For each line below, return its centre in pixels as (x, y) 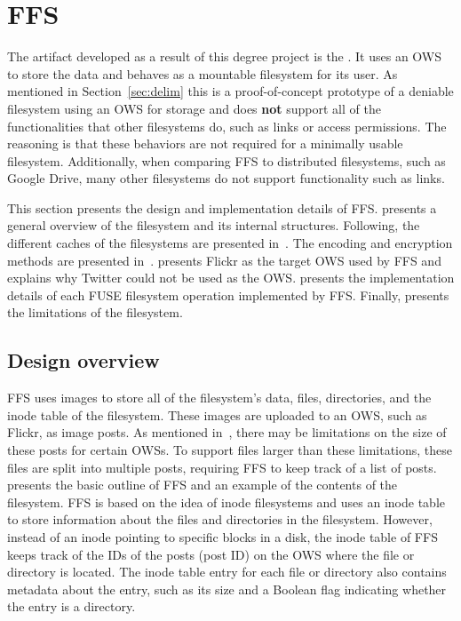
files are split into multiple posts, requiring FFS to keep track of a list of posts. (222, 467)
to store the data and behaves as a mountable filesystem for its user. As (203, 73)
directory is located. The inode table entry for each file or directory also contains (227, 572)
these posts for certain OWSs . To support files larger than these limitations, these (230, 450)
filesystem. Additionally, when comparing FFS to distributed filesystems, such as (227, 160)
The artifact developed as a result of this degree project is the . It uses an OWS (225, 56)
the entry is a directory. (72, 606)
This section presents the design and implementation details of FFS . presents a (222, 207)
